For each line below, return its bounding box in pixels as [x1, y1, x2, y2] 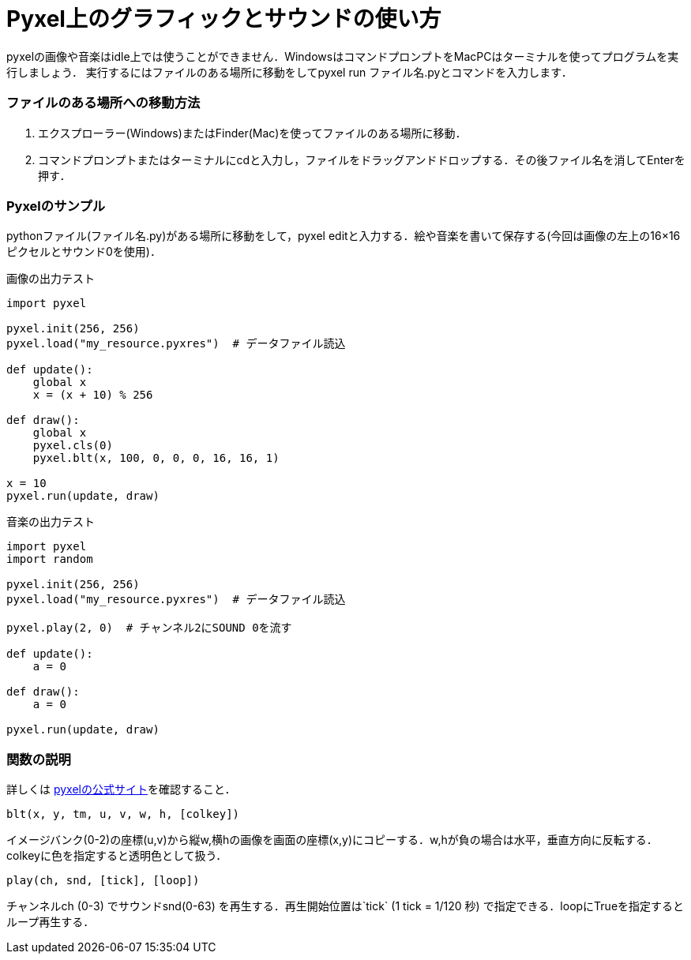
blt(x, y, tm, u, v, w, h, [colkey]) [6, 808, 240, 820]
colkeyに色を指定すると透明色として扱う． [6, 849, 227, 862]
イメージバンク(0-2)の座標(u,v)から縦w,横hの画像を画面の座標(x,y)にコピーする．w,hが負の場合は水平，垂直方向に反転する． [6, 833, 658, 846]
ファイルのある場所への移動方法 [6, 95, 201, 111]
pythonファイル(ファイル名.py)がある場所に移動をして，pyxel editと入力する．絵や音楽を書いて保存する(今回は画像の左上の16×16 [6, 229, 681, 243]
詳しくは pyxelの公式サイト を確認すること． [6, 782, 236, 796]
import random [6, 553, 93, 566]
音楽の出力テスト [6, 515, 95, 529]
